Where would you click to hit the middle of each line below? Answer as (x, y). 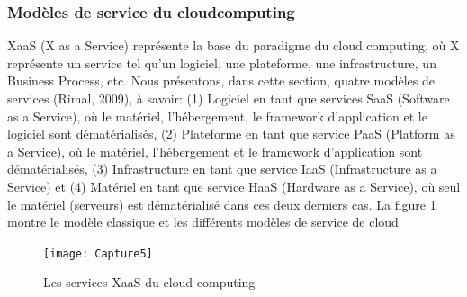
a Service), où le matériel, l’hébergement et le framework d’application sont (215, 151)
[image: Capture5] (98, 253)
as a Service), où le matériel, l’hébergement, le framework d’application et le (217, 116)
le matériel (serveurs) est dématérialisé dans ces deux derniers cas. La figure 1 (222, 204)
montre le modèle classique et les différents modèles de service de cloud (203, 222)
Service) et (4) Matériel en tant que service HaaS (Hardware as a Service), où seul (234, 186)
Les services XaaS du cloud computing (149, 282)
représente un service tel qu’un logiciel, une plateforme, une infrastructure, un (222, 63)
